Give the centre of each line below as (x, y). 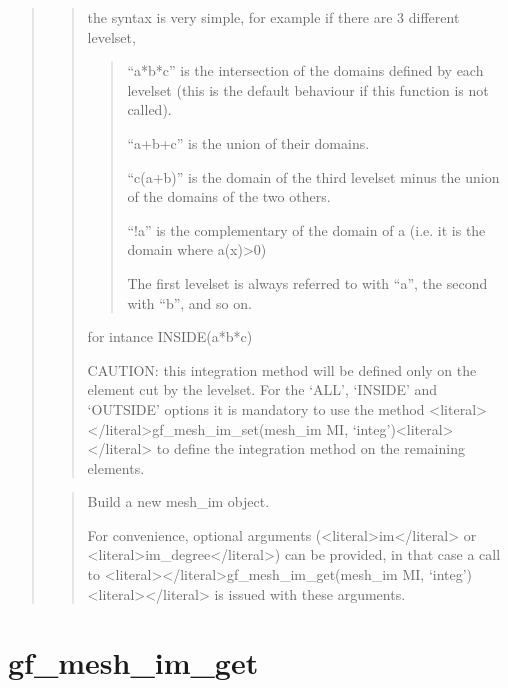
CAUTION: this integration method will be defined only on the (282, 369)
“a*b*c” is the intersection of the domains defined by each (305, 70)
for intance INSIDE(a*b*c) (170, 336)
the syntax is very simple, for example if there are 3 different (273, 17)
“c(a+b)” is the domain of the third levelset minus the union (313, 176)
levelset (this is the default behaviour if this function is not (308, 89)
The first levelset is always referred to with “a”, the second (307, 282)
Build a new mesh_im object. (178, 501)
